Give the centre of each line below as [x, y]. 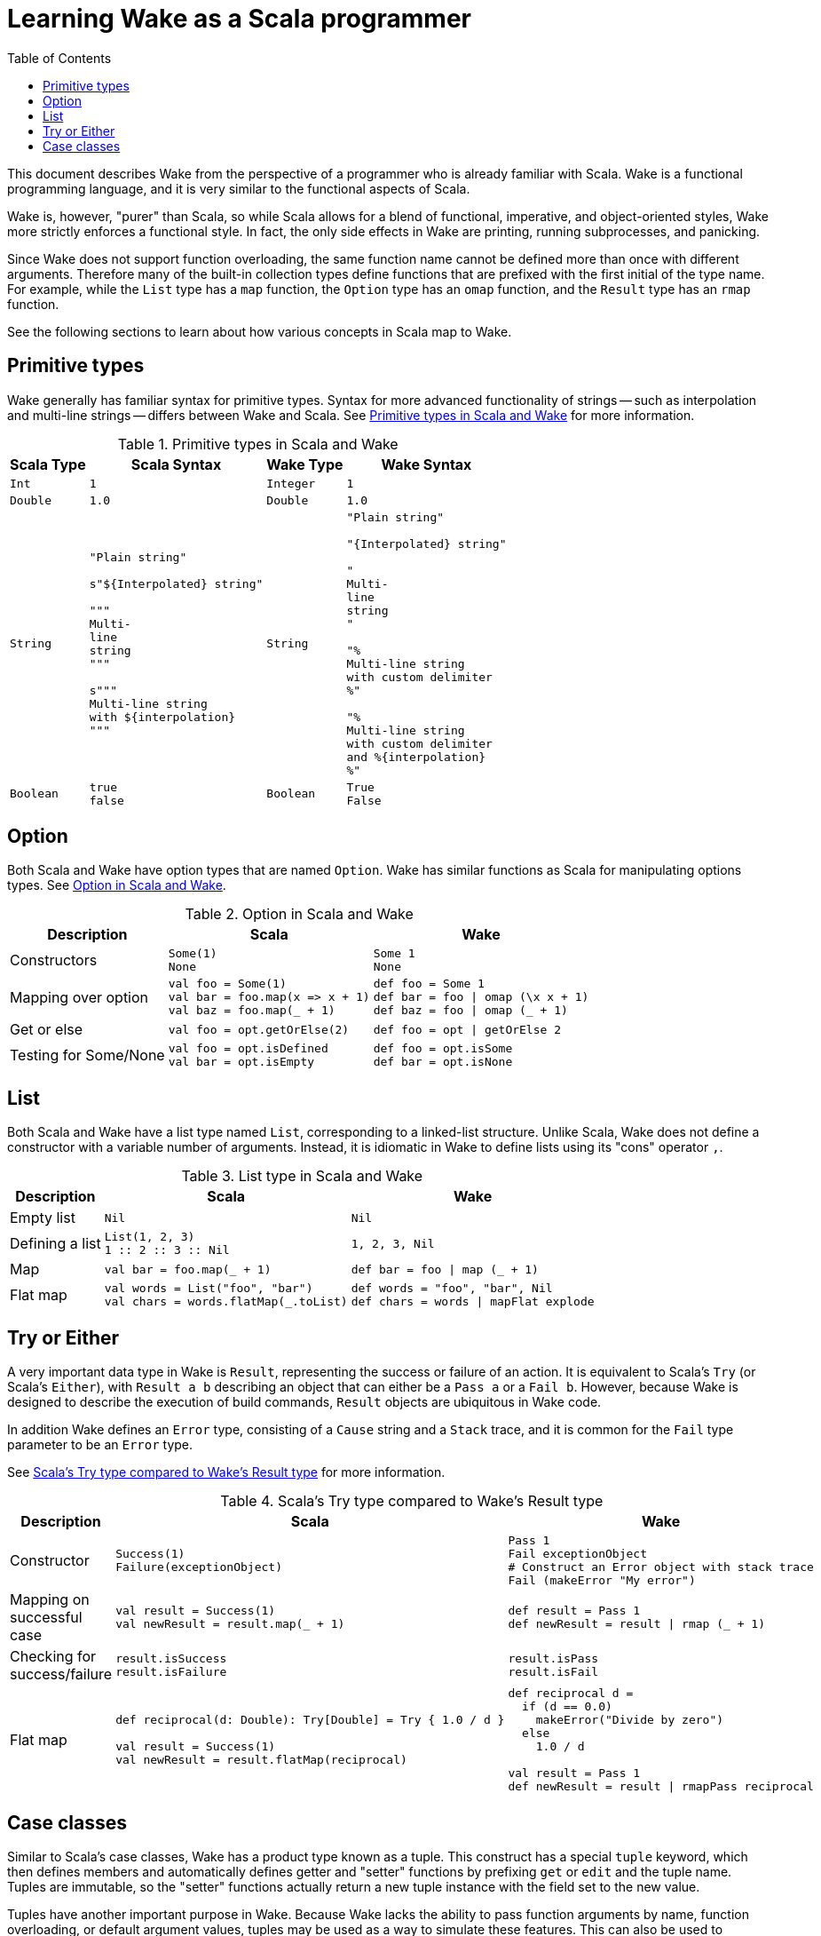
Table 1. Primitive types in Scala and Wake [258, 444]
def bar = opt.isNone [443, 1062]
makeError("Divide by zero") [630, 1720]
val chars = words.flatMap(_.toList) [226, 1302]
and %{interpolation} [416, 757]
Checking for [53, 1657]
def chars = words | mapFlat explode [473, 1302]
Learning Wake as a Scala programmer [240, 19]
